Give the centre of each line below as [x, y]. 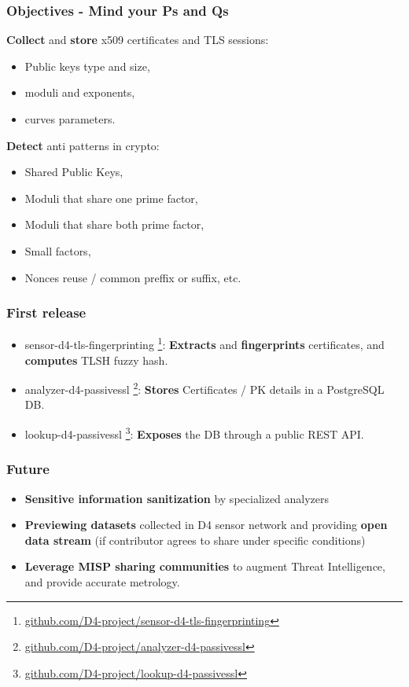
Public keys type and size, [87, 66]
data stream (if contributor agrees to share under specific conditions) [195, 540]
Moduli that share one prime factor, [111, 198]
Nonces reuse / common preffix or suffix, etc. [133, 277]
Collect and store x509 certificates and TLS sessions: [138, 40]
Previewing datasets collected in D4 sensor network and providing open [206, 525]
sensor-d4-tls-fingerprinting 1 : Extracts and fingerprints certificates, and [204, 343]
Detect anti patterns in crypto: [83, 145]
